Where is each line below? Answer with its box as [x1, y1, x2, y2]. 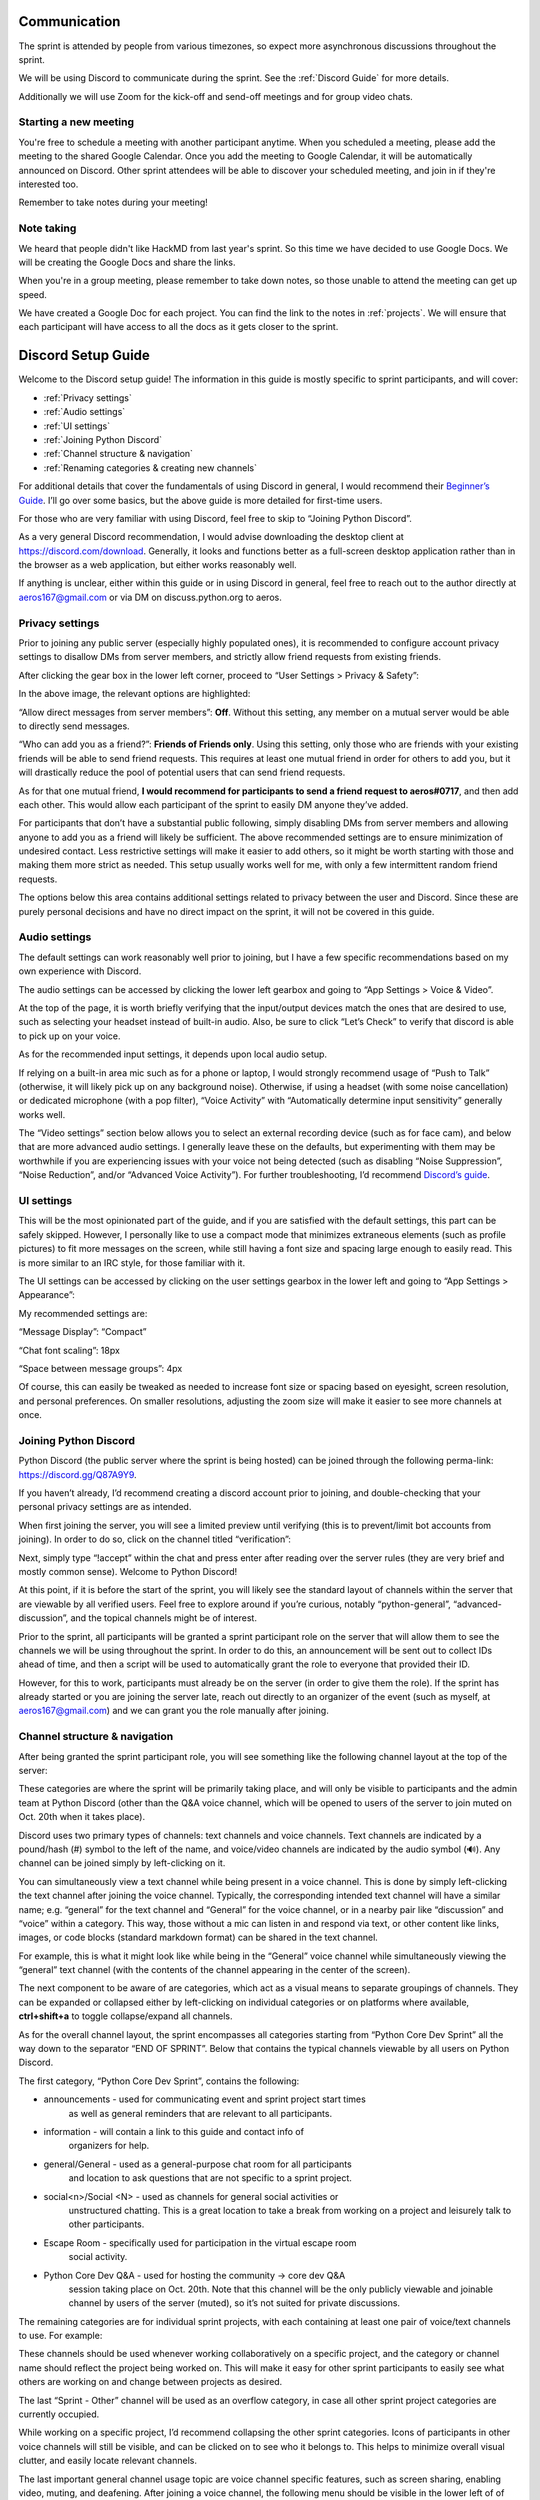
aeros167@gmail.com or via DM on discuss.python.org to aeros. [18, 591, 282, 603]
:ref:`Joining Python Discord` [43, 433, 163, 445]
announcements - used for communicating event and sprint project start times [43, 2093, 367, 2105]
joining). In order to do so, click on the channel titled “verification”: [18, 1533, 292, 1545]
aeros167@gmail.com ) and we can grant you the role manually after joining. [18, 1705, 329, 1717]
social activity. [68, 2251, 128, 2263]
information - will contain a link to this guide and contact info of [43, 2125, 305, 2137]
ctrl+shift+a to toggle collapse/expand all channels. [18, 2010, 233, 2022]
